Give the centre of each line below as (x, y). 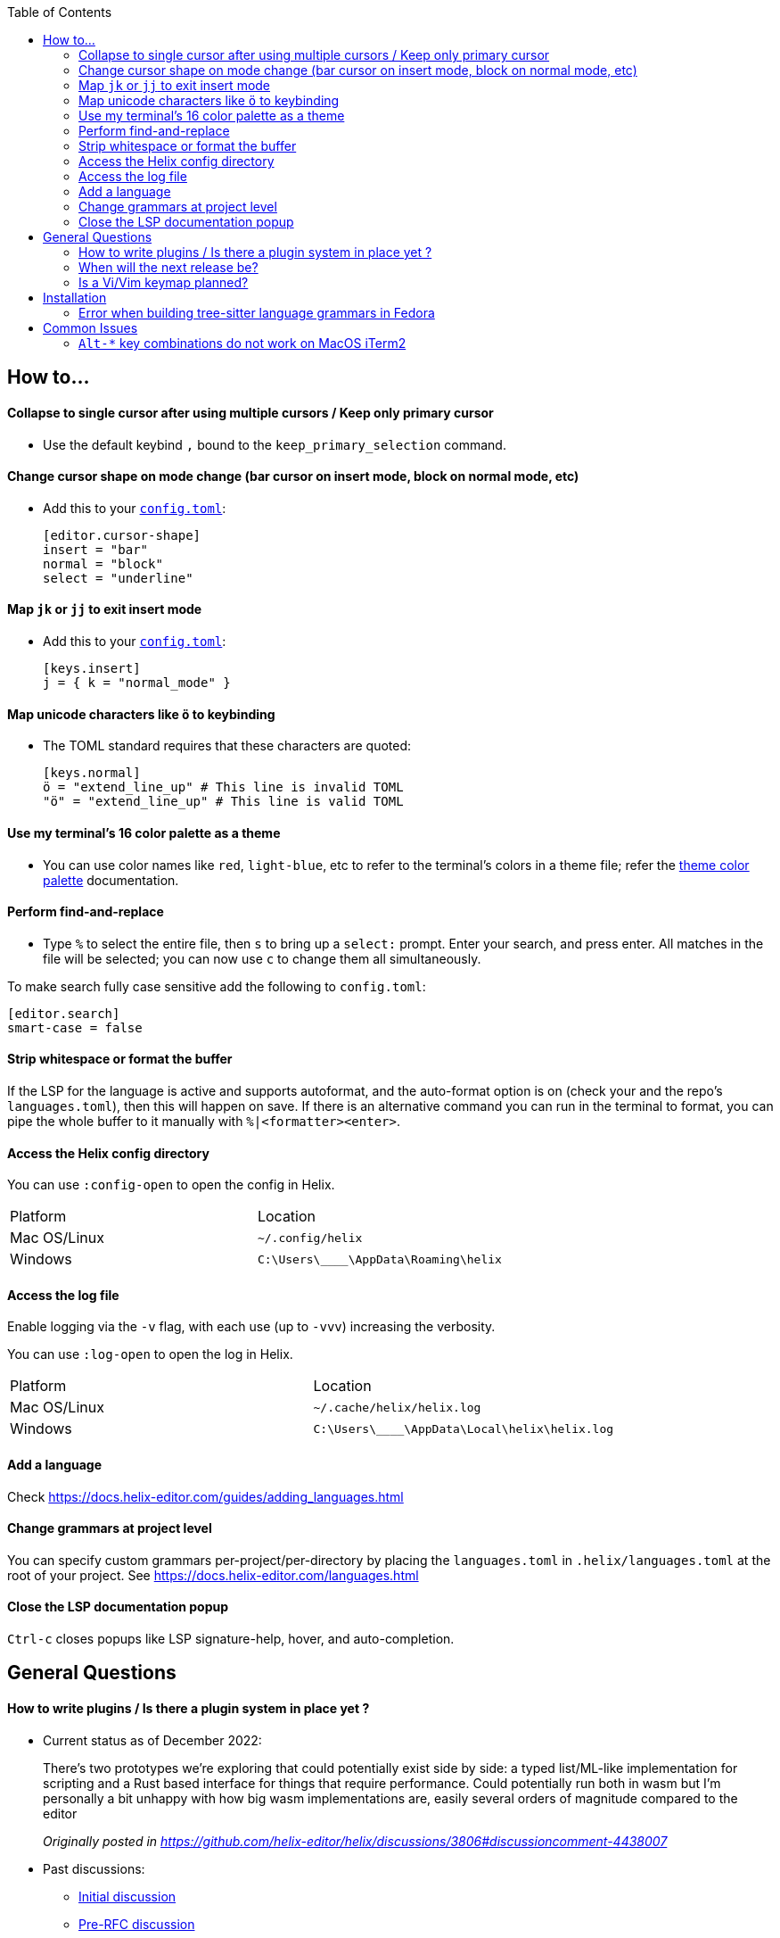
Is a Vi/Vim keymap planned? (164, 282)
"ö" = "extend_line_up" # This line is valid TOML (223, 802)
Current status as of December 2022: (152, 1740)
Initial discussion (127, 1896)
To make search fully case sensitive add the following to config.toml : (217, 986)
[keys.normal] (92, 773)
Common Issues (90, 328)
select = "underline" (118, 578)
